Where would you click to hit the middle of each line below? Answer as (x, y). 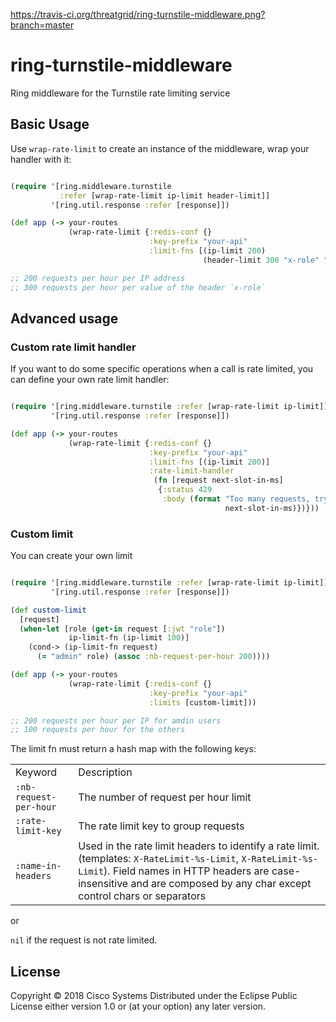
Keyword (36, 772)
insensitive (103, 884)
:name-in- (38, 866)
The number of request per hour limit (165, 797)
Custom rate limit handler (73, 347)
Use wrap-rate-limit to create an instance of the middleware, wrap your (160, 148)
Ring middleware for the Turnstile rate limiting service (120, 93)
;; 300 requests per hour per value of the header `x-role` (138, 287)
